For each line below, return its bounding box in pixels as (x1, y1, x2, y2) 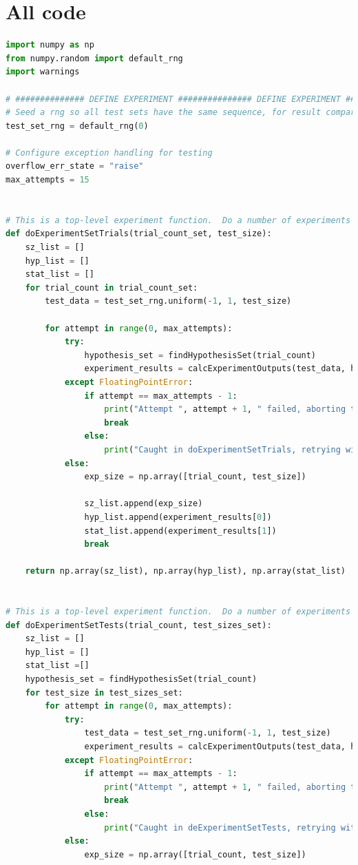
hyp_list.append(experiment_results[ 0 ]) (84, 512, 272, 522)
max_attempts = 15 (6, 175, 89, 185)
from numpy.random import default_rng (6, 53, 183, 63)
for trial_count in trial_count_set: (25, 282, 198, 293)
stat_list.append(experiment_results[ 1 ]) (84, 525, 277, 536)
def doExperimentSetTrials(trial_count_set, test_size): (6, 229, 272, 239)
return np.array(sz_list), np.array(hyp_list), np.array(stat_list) (25, 566, 346, 576)
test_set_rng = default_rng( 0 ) (6, 121, 149, 131)
